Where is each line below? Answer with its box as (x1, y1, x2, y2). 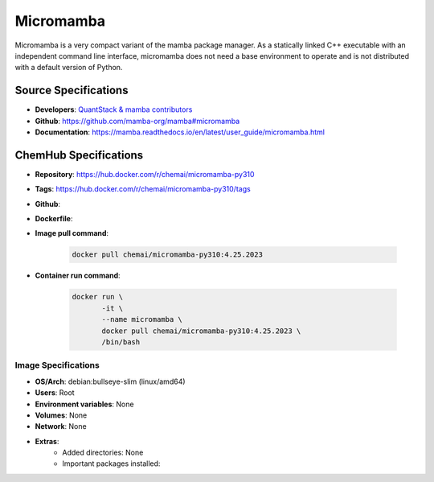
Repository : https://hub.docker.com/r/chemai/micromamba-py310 (35, 169, 255, 179)
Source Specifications (14, 84, 129, 97)
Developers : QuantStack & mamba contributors (35, 105, 193, 114)
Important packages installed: (62, 459, 161, 468)
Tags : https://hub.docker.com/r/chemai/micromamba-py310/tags (35, 184, 251, 194)
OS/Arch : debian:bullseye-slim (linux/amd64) (35, 377, 186, 386)
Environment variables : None (35, 399, 134, 409)
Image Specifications (14, 360, 100, 371)
